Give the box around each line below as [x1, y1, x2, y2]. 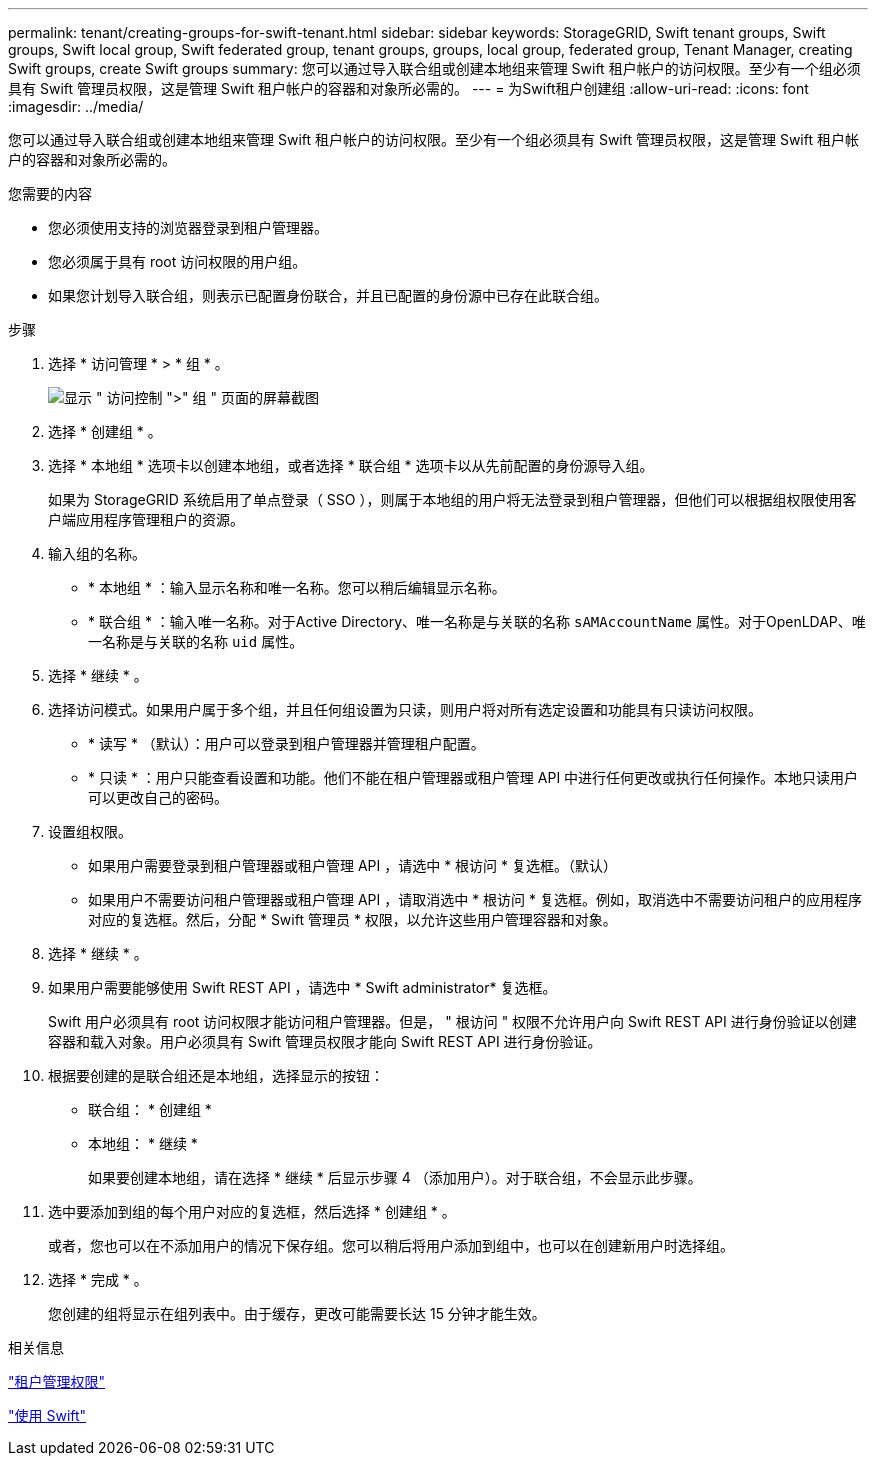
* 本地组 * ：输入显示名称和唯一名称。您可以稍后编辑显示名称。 [88, 579, 506, 596]
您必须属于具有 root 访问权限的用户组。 [48, 253, 307, 270]
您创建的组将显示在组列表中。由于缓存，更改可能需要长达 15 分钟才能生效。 [48, 1305, 546, 1322]
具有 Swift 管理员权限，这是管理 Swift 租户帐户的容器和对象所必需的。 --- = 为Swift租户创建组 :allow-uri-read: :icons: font [8, 80, 809, 97]
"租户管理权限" [8, 1373, 106, 1390]
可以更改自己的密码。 [88, 789, 228, 806]
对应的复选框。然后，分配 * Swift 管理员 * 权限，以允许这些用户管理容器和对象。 [88, 911, 617, 928]
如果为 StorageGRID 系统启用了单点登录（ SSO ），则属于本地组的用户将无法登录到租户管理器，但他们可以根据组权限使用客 [48, 491, 857, 508]
